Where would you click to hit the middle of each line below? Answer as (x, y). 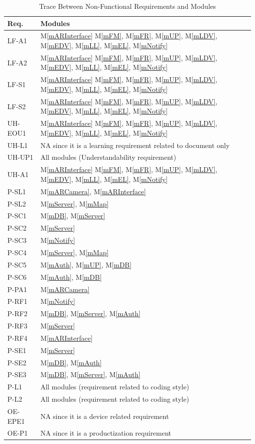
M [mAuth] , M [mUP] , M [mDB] (86, 264)
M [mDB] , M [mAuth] (71, 362)
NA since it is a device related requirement (105, 416)
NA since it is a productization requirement (106, 433)
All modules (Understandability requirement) (108, 157)
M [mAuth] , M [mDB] (71, 277)
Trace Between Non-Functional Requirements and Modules (127, 6)
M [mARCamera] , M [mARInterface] (93, 191)
